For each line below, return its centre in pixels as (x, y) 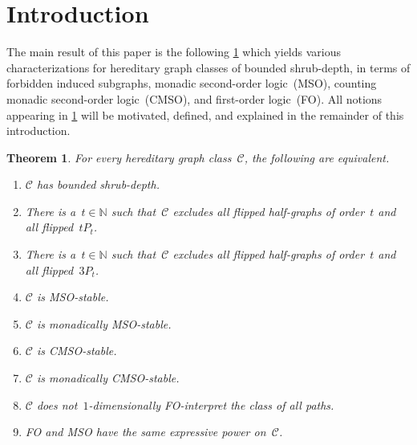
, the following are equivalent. (317, 157)
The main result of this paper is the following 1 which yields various (174, 52)
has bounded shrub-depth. (98, 184)
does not (57, 404)
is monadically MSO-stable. (104, 323)
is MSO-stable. (73, 297)
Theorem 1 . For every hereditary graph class (119, 157)
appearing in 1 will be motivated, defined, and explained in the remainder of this (205, 114)
